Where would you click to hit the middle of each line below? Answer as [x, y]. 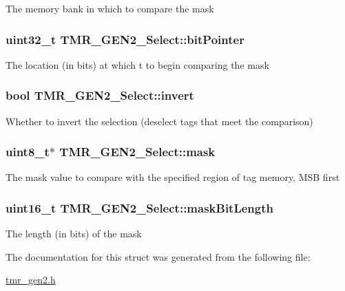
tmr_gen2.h [31, 280]
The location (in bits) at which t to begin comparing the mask [137, 64]
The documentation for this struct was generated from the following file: [158, 256]
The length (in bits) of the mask [74, 234]
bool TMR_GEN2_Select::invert [100, 95]
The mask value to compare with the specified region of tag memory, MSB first [173, 177]
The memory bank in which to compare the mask [110, 8]
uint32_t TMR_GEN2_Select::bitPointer [125, 39]
